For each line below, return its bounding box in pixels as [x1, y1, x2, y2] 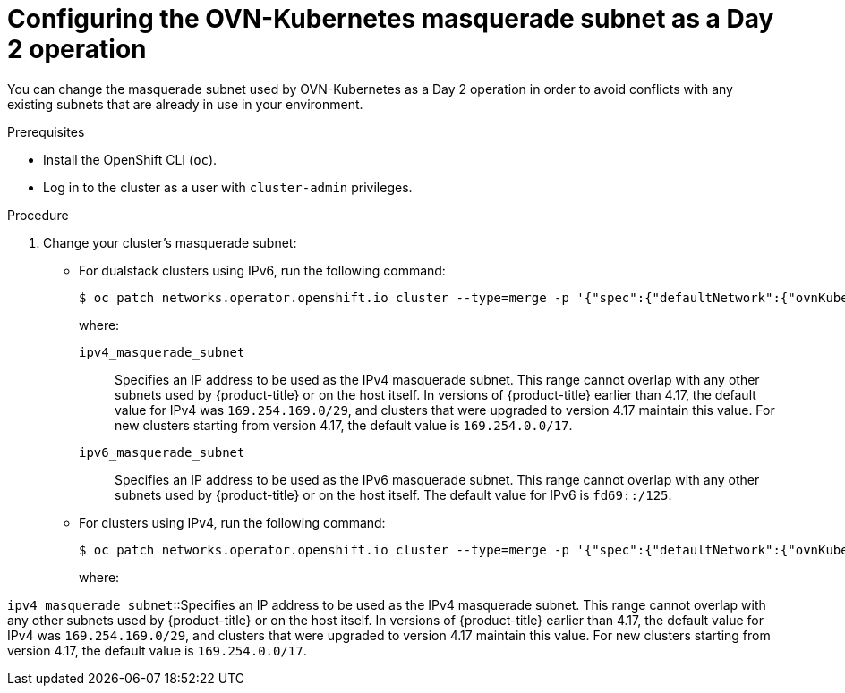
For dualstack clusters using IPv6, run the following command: [79, 262, 446, 278]
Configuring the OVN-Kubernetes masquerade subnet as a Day [7, 4, 774, 34]
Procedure [7, 207, 69, 223]
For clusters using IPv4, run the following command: [79, 514, 386, 530]
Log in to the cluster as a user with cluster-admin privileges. [43, 179, 413, 195]
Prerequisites [7, 123, 85, 139]
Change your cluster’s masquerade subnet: [43, 234, 297, 250]
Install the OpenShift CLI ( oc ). [43, 151, 218, 167]
